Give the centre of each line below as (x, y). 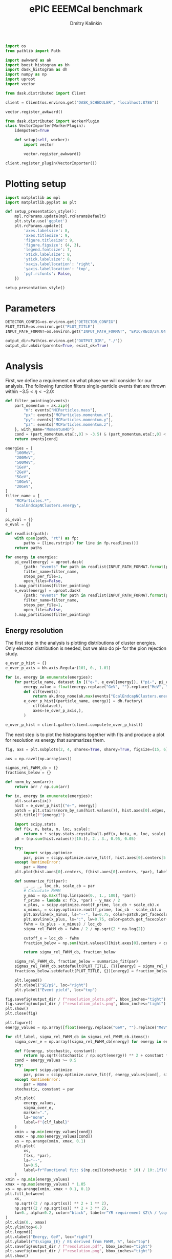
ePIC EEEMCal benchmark (86, 9)
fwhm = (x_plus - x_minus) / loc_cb (63, 924)
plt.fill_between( (25, 1194)
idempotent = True (32, 131)
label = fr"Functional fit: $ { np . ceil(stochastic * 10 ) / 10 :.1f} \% (96, 1170)
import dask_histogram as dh (36, 70)
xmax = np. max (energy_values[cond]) (54, 1136)
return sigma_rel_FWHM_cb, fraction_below (70, 952)
